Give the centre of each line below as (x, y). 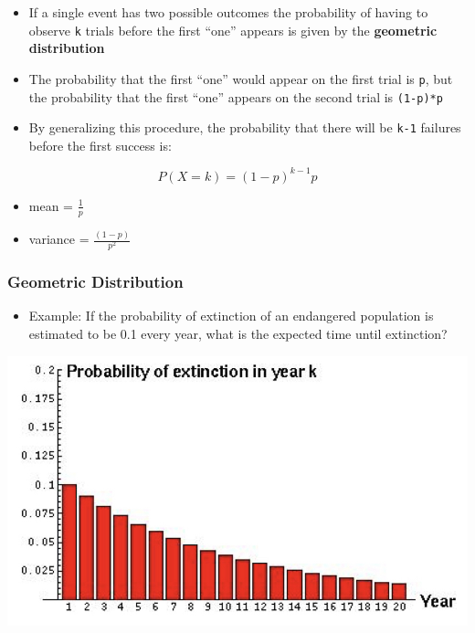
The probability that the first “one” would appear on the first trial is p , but (241, 78)
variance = (59, 239)
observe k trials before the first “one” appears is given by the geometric (233, 30)
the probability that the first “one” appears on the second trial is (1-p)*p (236, 96)
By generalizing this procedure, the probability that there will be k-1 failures (245, 127)
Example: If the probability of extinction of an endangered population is (231, 316)
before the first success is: (100, 145)
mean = (51, 205)
